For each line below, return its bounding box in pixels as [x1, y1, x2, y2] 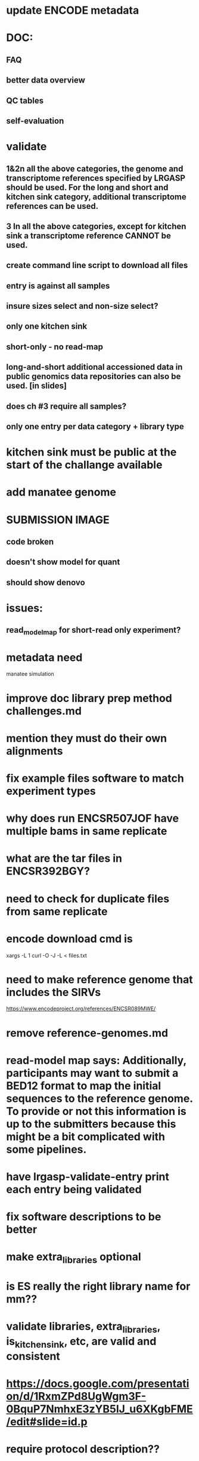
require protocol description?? [6, 1442, 160, 1456]
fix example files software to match [6, 771, 185, 785]
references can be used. [6, 201, 99, 211]
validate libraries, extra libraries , [6, 1320, 161, 1335]
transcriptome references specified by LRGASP [6, 173, 186, 183]
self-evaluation [6, 116, 64, 126]
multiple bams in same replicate [6, 824, 167, 838]
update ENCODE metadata [6, 4, 139, 17]
